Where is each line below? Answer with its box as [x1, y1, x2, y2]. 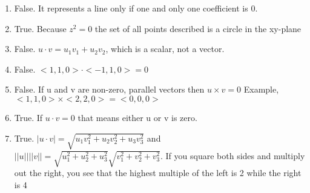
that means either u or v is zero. [77, 111, 197, 123]
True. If [14, 111, 43, 123]
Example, [243, 83, 279, 96]
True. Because [14, 22, 67, 34]
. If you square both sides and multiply [160, 149, 305, 162]
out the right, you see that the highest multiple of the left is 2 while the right [14, 166, 302, 179]
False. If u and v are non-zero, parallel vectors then [14, 83, 205, 96]
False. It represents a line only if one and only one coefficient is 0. [14, 2, 258, 14]
